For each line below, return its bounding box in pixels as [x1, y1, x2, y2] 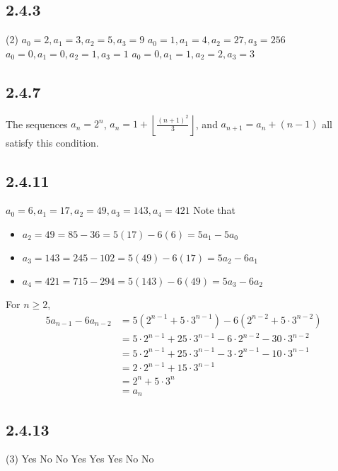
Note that [193, 203, 235, 217]
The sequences [6, 116, 68, 131]
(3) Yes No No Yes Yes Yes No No [6, 451, 154, 466]
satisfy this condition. [6, 135, 99, 149]
